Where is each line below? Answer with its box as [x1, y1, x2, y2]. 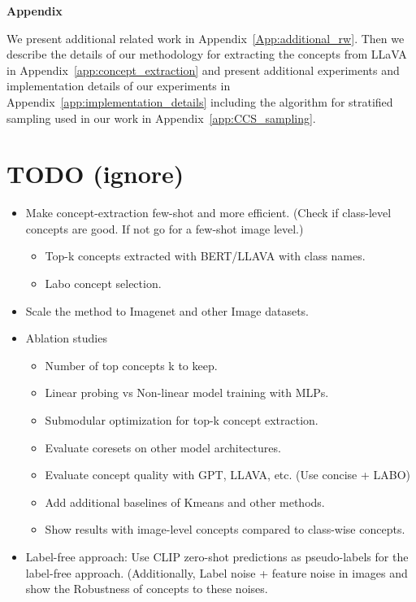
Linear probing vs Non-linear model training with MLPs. [45, 384, 329, 401]
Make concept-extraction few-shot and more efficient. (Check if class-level [25, 204, 392, 221]
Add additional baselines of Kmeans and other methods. [45, 493, 325, 510]
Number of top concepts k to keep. [45, 356, 218, 373]
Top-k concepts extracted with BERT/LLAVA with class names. [45, 247, 366, 264]
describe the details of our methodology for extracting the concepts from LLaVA [6, 46, 407, 63]
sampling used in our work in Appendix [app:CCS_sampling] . [6, 109, 316, 126]
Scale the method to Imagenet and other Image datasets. [25, 302, 310, 319]
